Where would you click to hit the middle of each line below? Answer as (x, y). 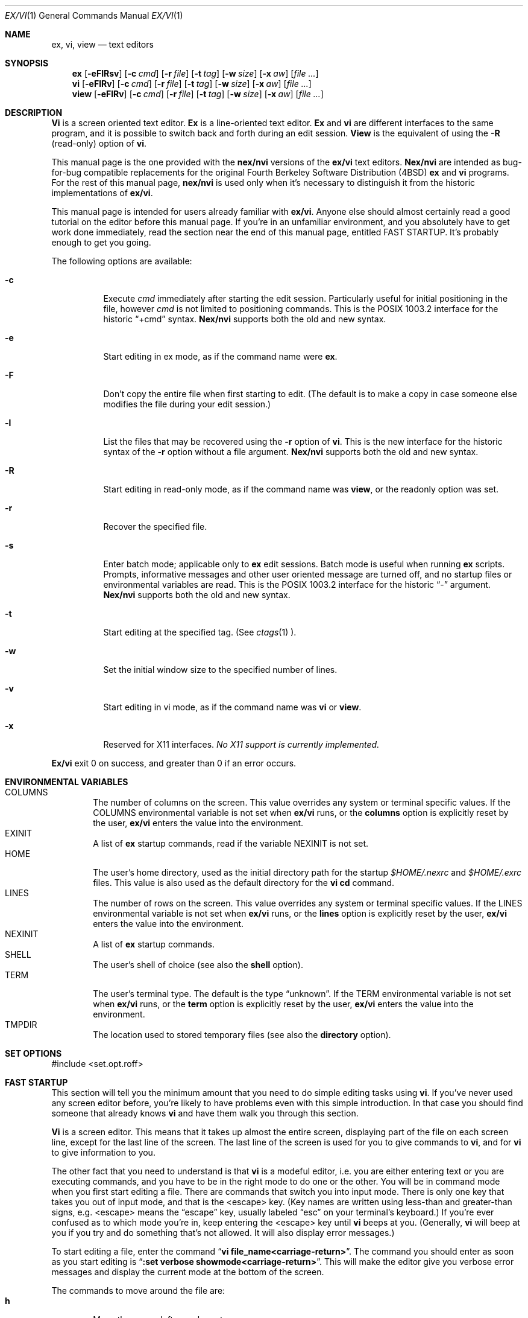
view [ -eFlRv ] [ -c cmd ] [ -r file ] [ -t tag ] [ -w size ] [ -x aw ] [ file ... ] (198, 94)
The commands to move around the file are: (138, 1291)
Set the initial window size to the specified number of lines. (220, 670)
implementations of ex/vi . (102, 193)
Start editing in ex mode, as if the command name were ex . (220, 356)
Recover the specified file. (155, 527)
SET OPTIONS (33, 1053)
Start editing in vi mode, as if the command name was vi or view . (232, 707)
